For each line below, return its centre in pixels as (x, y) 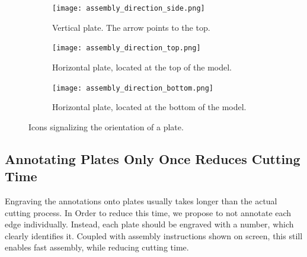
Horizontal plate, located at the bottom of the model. (149, 107)
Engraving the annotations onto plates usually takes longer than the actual (141, 200)
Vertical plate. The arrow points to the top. (131, 27)
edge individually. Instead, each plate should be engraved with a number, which (149, 224)
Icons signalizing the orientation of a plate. (106, 126)
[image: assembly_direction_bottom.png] (133, 88)
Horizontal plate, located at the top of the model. (142, 67)
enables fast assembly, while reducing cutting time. (97, 247)
